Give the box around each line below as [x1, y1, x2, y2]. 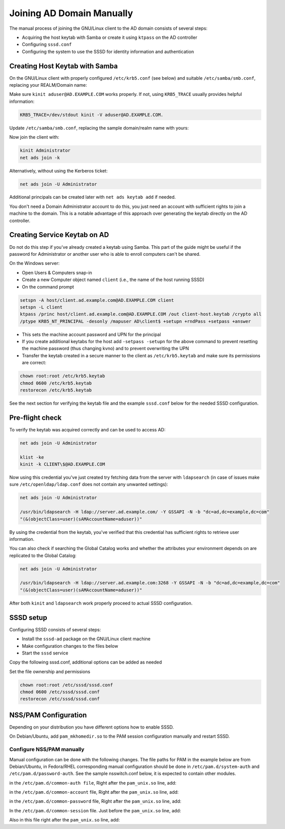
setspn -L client [20, 304, 63, 310]
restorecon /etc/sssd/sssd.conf [20, 696, 100, 702]
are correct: [22, 360, 46, 366]
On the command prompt [22, 284, 74, 290]
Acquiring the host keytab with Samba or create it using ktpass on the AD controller [22, 34, 197, 40]
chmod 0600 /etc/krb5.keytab [20, 380, 92, 386]
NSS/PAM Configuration [9, 710, 87, 719]
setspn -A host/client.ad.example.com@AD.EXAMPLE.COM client [20, 297, 174, 303]
